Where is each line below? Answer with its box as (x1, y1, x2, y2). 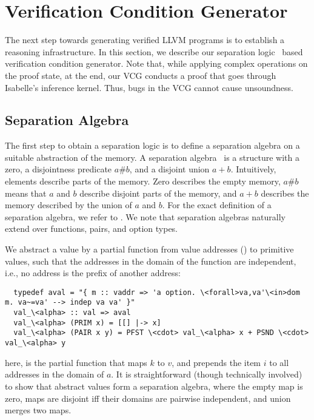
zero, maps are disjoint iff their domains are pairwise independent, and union (5, 391, 291, 404)
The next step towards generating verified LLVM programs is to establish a (5, 33, 285, 46)
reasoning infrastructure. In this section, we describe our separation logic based (5, 45, 303, 58)
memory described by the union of (5, 198, 132, 211)
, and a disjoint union (129, 163, 210, 175)
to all (269, 356, 289, 368)
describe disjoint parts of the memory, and (79, 186, 237, 199)
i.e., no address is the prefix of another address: (5, 266, 181, 279)
